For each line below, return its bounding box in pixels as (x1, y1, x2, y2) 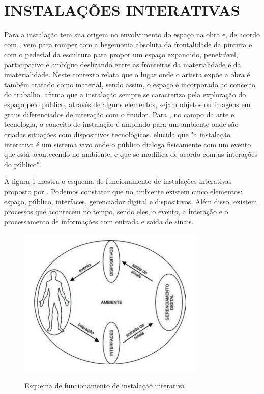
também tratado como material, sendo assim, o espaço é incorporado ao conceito (4, 79, 255, 90)
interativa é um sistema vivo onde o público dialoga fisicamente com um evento (4, 139, 251, 149)
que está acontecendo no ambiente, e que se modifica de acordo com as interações (4, 149, 258, 160)
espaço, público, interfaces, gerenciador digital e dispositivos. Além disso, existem (4, 196, 257, 206)
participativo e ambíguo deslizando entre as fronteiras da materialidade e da (4, 59, 241, 69)
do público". (4, 159, 41, 169)
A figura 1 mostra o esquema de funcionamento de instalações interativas (4, 176, 232, 187)
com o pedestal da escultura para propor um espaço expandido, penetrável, (4, 49, 238, 60)
